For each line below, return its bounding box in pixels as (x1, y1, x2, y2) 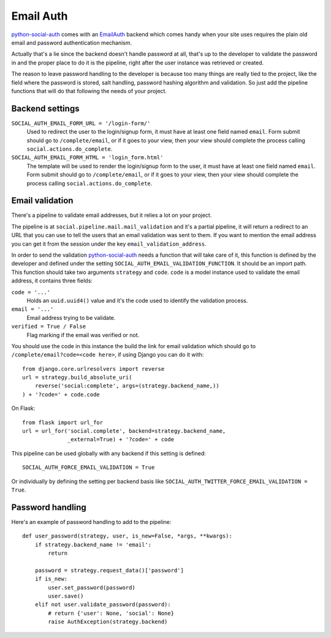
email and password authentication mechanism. (11, 39, 132, 46)
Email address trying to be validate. (26, 314, 116, 321)
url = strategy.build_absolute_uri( (22, 374, 132, 381)
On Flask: (11, 404, 36, 412)
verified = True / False (11, 323, 86, 330)
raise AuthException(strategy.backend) (48, 618, 168, 625)
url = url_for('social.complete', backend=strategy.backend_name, (22, 428, 226, 435)
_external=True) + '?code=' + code (67, 436, 175, 443)
